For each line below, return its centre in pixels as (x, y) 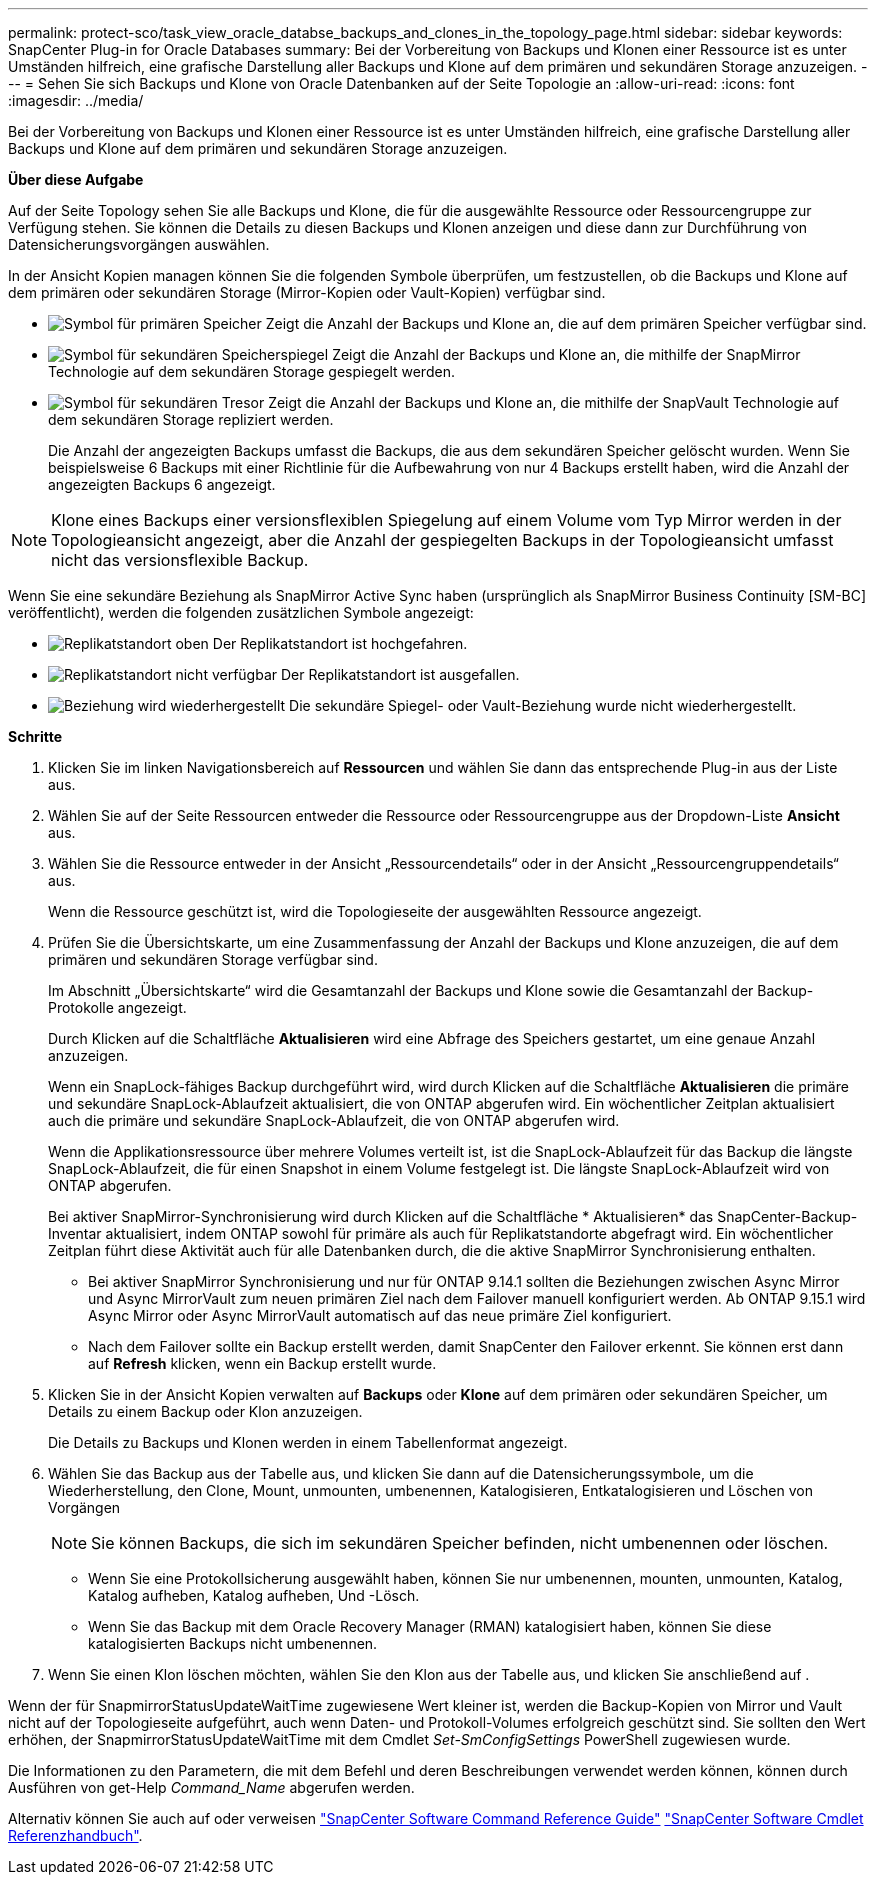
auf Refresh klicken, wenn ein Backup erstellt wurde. (262, 1363)
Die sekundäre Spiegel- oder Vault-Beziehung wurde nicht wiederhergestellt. (543, 705)
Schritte (35, 736)
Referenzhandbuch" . (75, 1835)
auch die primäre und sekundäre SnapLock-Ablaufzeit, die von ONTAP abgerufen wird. (334, 1120)
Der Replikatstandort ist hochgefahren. (340, 643)
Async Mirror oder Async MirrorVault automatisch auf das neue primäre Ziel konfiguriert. (380, 1315)
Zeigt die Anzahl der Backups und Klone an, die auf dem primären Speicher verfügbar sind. (566, 323)
